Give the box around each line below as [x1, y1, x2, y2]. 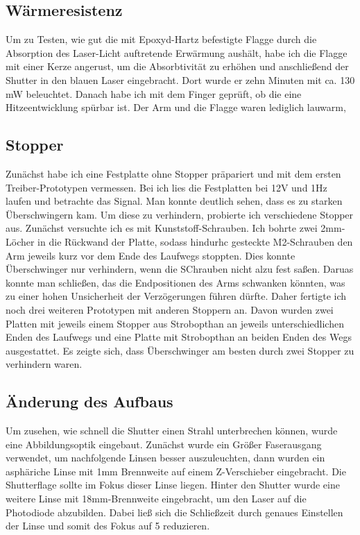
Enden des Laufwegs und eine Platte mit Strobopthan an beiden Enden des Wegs [6, 330, 352, 344]
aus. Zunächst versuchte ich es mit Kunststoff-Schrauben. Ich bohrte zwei [6, 221, 318, 235]
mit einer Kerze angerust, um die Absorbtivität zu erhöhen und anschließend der [6, 59, 349, 74]
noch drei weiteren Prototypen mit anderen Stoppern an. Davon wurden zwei [6, 302, 334, 316]
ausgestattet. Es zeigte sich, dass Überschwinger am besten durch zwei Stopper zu [6, 343, 354, 357]
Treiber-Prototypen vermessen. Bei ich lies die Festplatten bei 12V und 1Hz [6, 180, 327, 194]
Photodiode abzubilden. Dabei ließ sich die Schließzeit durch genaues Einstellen [6, 504, 343, 519]
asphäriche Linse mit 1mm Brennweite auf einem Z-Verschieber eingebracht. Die [6, 464, 346, 478]
